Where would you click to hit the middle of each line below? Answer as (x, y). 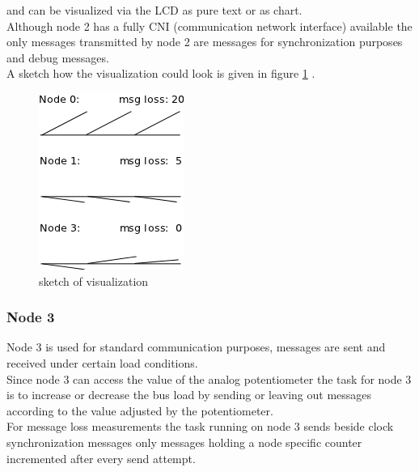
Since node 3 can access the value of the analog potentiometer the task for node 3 (209, 378)
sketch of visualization (94, 281)
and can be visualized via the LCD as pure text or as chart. (154, 10)
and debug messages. (58, 57)
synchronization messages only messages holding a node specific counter (184, 442)
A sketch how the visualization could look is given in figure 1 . (161, 73)
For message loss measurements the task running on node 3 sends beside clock (200, 426)
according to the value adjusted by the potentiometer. (140, 410)
